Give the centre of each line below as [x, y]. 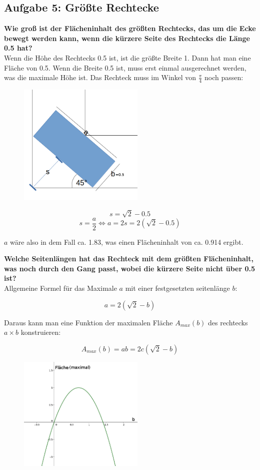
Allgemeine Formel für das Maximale [60, 288]
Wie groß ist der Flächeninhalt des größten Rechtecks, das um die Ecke [130, 28]
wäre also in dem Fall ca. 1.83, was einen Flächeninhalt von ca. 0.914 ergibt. [127, 242]
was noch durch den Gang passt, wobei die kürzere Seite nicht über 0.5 [130, 268]
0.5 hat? [18, 48]
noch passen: [224, 77]
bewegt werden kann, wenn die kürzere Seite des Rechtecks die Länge [127, 38]
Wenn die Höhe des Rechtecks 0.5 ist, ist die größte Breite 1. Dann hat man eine [127, 57]
